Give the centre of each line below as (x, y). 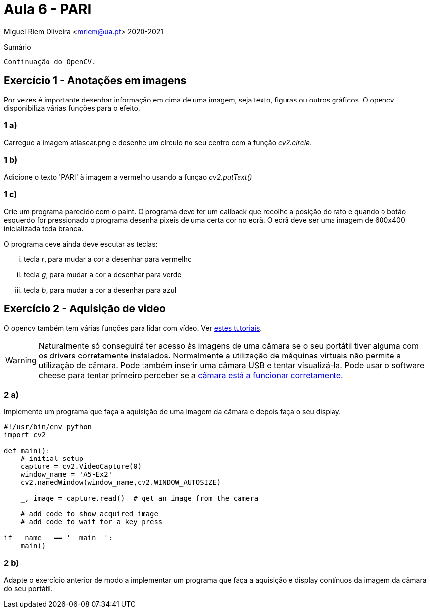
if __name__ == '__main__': (58, 538)
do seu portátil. (29, 589)
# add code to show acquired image (89, 514)
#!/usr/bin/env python (48, 427)
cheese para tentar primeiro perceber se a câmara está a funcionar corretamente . (191, 375)
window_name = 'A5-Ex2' (67, 475)
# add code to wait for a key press (92, 522)
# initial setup (52, 459)
